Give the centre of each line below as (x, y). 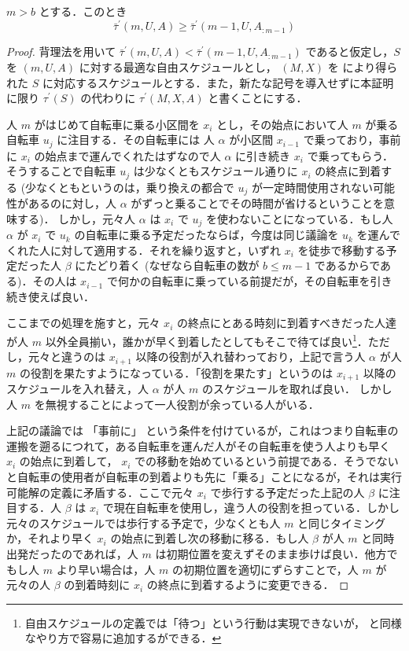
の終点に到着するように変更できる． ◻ (248, 585)
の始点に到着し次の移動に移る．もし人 (210, 538)
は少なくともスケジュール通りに (216, 171)
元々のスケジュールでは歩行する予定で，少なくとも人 (144, 522)
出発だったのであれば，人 (72, 553)
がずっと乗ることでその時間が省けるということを (257, 203)
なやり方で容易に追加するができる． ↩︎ (123, 638)
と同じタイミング (342, 522)
